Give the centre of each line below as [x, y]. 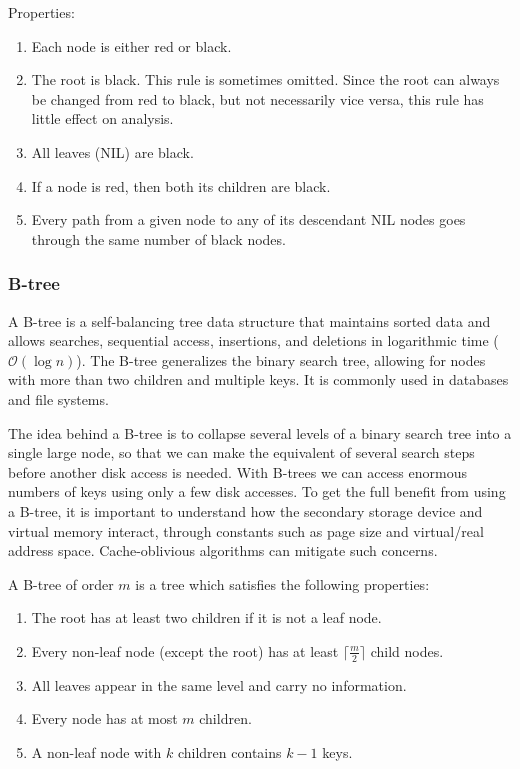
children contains [229, 751]
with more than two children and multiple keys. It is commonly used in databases [258, 379]
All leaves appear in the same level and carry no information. [219, 684]
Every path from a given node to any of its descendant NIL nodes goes [248, 219]
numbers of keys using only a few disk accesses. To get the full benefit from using [257, 491]
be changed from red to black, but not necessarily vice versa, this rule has [257, 98]
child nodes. [407, 650]
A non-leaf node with [96, 751]
